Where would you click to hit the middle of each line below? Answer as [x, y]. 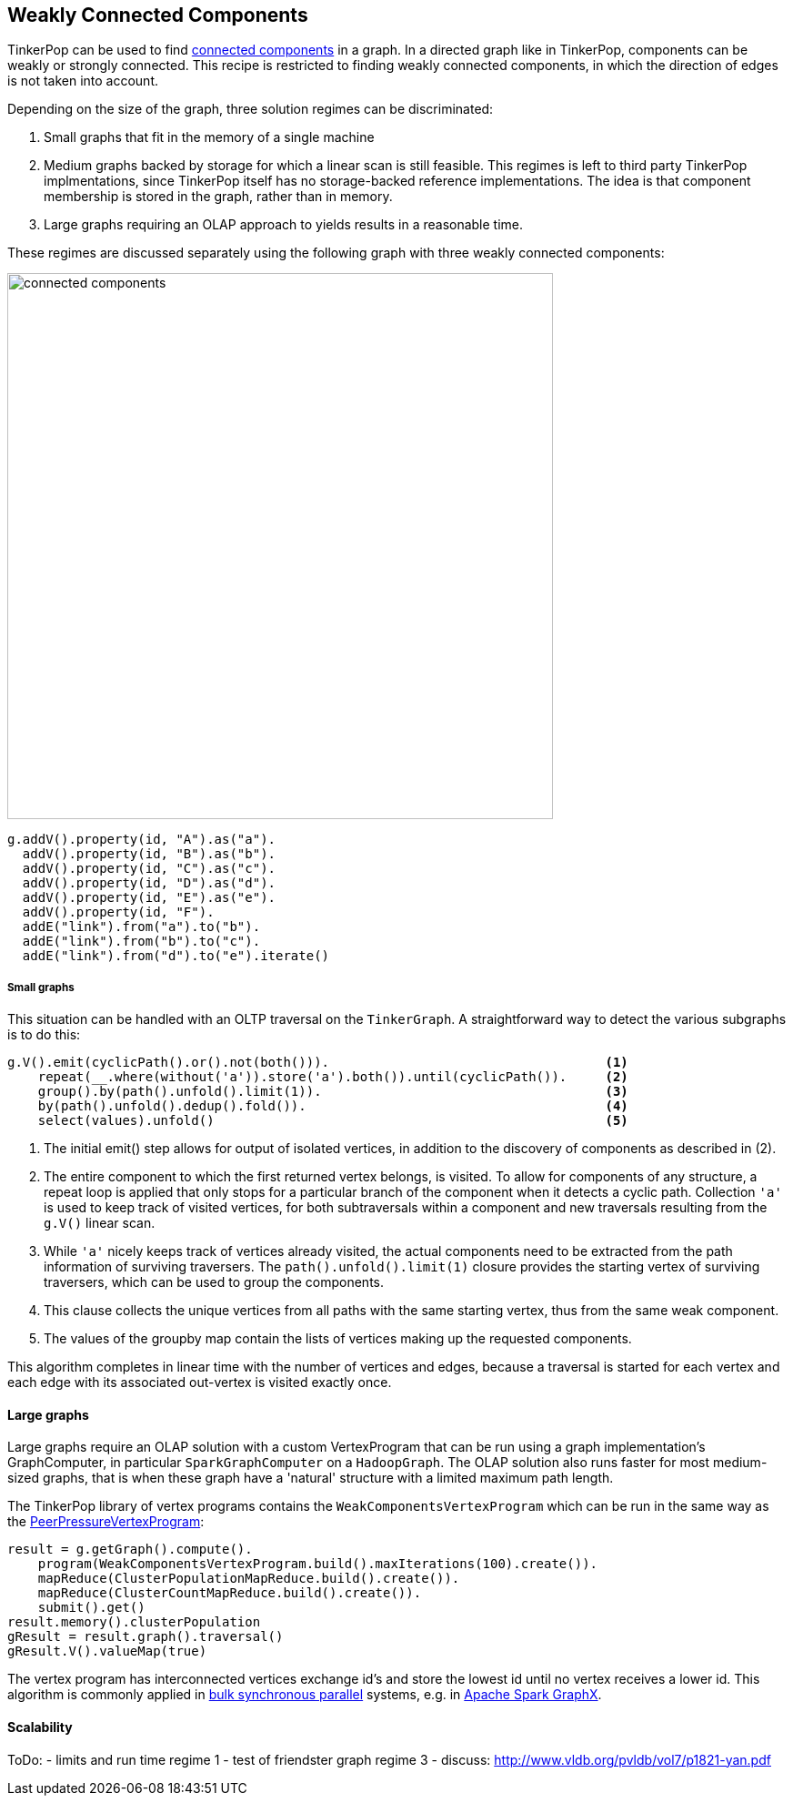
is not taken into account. [83, 81]
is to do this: [44, 1035]
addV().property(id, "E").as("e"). [149, 898]
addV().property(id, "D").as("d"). [149, 883]
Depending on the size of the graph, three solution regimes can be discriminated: [251, 109]
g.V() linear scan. [100, 1223]
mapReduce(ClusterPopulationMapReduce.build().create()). [249, 1579]
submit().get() [91, 1608]
